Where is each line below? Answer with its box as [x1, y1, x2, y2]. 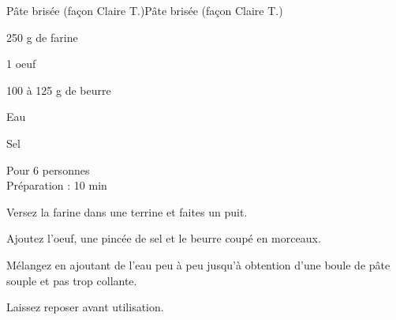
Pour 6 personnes [6, 161, 90, 178]
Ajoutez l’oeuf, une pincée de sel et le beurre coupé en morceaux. [6, 230, 321, 247]
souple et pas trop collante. [6, 272, 137, 288]
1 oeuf [6, 55, 36, 72]
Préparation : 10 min [6, 177, 107, 194]
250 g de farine [6, 28, 78, 45]
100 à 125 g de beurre [6, 81, 111, 98]
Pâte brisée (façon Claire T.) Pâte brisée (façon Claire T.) [6, 2, 283, 18]
